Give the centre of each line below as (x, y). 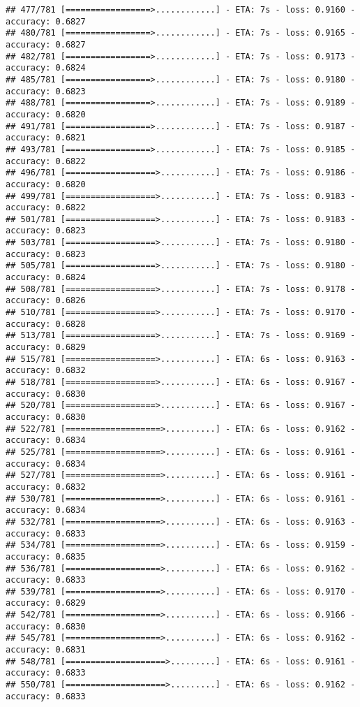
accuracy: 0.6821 (46, 138)
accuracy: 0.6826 (46, 301)
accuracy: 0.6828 (46, 324)
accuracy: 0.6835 (46, 556)
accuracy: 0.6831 (46, 650)
